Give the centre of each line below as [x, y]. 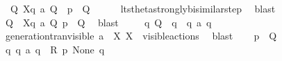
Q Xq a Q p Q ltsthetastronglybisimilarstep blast [143, 8]
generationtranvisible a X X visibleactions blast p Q [141, 36]
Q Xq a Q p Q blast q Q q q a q [108, 22]
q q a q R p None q [55, 49]
